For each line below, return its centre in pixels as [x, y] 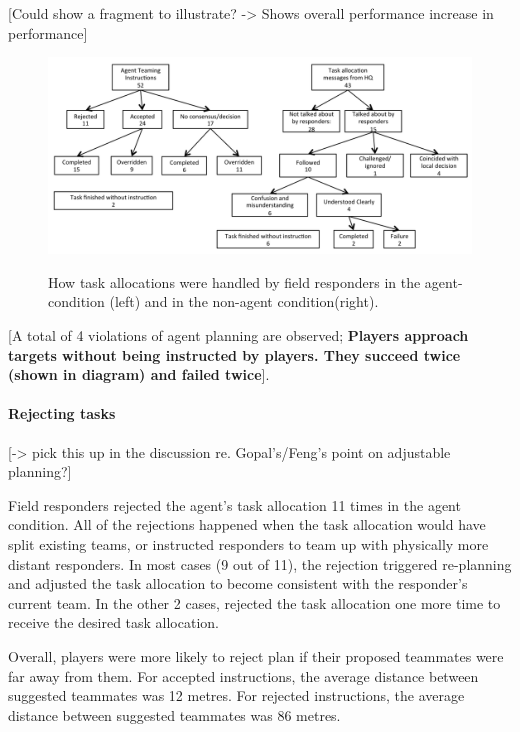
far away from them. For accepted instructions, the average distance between [243, 675]
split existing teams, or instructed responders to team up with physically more [248, 544]
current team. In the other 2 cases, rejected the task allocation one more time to [254, 602]
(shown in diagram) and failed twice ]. [139, 374]
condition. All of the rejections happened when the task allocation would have [247, 524]
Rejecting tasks [62, 413]
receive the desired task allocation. [113, 622]
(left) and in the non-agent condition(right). [244, 301]
